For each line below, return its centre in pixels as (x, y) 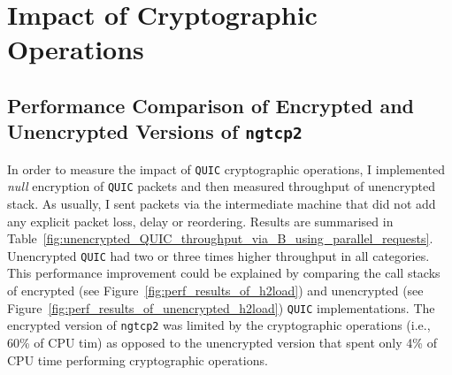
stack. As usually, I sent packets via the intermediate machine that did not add (222, 204)
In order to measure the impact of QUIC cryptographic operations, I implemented (226, 168)
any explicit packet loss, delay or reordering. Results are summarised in (200, 221)
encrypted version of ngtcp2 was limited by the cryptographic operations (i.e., (219, 325)
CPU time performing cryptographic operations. (138, 360)
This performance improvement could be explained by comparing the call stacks (224, 273)
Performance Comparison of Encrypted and (211, 105)
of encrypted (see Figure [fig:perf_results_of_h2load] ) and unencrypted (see (215, 291)
